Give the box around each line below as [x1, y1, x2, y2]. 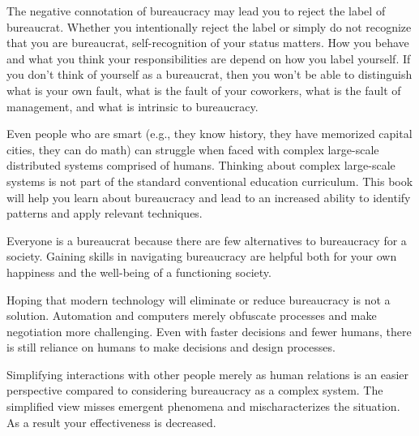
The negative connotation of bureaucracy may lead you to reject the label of [6, 2, 386, 19]
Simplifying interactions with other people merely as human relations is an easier [6, 365, 409, 382]
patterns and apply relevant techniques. [6, 205, 203, 222]
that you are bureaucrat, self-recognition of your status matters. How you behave [6, 34, 409, 51]
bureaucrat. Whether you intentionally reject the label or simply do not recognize [6, 18, 412, 35]
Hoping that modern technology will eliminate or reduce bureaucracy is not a [6, 291, 391, 308]
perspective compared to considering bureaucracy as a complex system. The [6, 382, 383, 399]
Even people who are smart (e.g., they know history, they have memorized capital [6, 125, 413, 142]
